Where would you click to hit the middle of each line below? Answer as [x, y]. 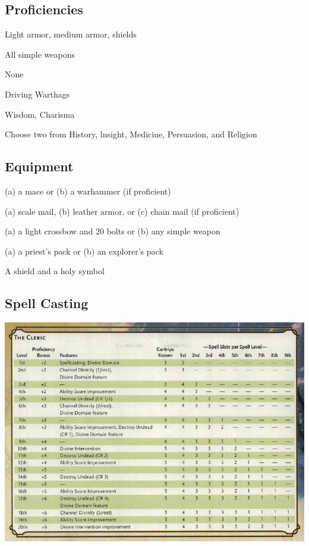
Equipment [39, 166]
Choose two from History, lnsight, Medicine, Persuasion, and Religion [131, 134]
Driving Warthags [37, 94]
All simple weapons [40, 54]
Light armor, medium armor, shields [71, 34]
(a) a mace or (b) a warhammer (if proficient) [88, 191]
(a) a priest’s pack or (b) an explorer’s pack [84, 251]
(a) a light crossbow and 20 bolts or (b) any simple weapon [113, 231]
